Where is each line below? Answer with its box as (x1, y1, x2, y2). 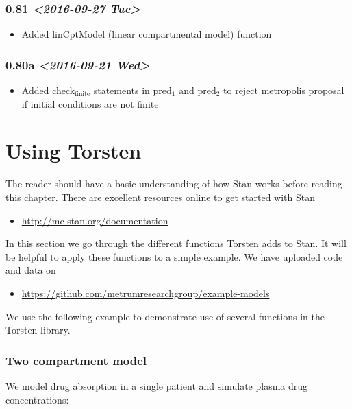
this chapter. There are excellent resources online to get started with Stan (5, 189, 316, 204)
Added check (21, 83, 75, 97)
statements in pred (93, 83, 172, 97)
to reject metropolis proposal (223, 83, 344, 97)
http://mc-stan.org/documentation (21, 213, 168, 227)
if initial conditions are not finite (21, 96, 159, 110)
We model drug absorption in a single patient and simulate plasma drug (5, 378, 308, 393)
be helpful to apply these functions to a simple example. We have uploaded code (5, 249, 343, 264)
